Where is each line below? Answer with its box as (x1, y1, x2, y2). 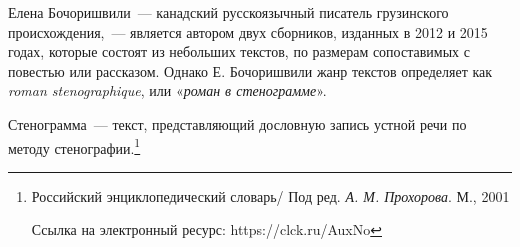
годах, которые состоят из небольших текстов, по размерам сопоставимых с (8, 41, 470, 62)
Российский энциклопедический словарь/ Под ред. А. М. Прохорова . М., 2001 (31, 185, 510, 206)
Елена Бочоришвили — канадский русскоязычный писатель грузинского (8, 2, 449, 22)
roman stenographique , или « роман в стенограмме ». (8, 80, 327, 101)
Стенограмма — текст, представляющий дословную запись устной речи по (8, 113, 467, 134)
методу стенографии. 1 (8, 134, 141, 158)
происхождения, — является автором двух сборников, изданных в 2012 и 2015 (8, 21, 488, 42)
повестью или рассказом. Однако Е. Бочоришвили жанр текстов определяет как (8, 60, 493, 81)
